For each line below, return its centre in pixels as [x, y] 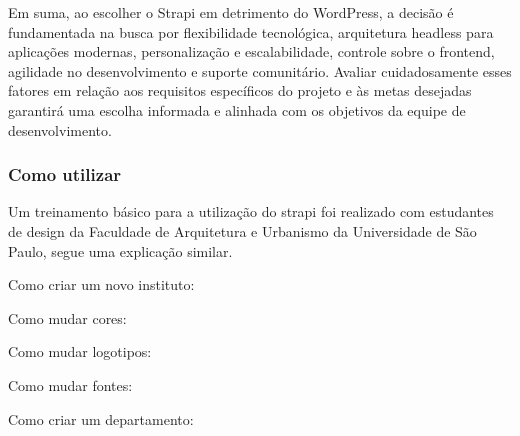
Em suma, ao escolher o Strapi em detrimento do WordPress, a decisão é [231, 12]
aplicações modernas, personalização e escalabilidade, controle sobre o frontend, [251, 51]
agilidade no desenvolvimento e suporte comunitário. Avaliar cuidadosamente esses [260, 70]
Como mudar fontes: [70, 384]
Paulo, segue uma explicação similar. [120, 250]
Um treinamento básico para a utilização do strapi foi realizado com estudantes [251, 211]
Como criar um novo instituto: [101, 284]
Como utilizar [65, 174]
